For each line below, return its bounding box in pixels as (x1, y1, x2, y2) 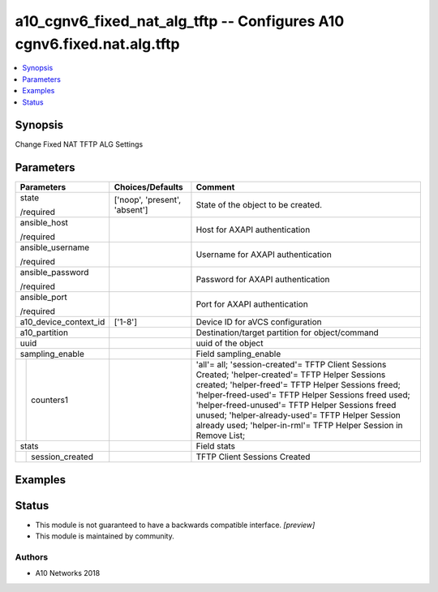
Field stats (195, 440, 235, 452)
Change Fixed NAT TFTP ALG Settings (15, 139, 144, 149)
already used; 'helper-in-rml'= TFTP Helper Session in (195, 420, 403, 431)
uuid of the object (195, 337, 264, 349)
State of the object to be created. (195, 199, 323, 211)
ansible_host (19, 217, 69, 229)
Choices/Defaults (114, 182, 183, 193)
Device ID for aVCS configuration (195, 316, 322, 328)
